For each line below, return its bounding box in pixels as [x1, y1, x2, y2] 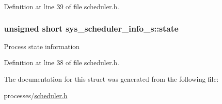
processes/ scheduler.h [4, 90, 68, 100]
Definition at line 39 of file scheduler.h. [4, 1, 119, 11]
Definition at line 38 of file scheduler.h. [4, 57, 119, 68]
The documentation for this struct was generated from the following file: [4, 74, 219, 84]
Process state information [4, 41, 80, 51]
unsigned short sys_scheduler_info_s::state [4, 22, 179, 34]
